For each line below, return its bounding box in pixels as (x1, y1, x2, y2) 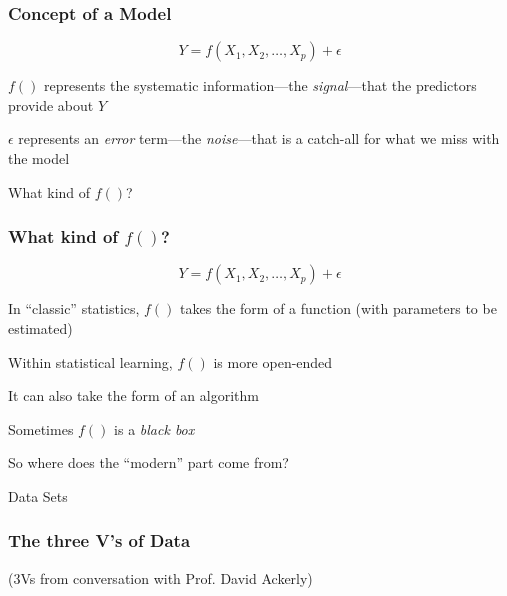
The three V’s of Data (8, 528, 191, 553)
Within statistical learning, (8, 351, 173, 372)
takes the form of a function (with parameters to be (180, 298, 497, 319)
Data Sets (8, 485, 68, 506)
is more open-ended (213, 351, 333, 372)
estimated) (8, 318, 73, 338)
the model (8, 148, 70, 168)
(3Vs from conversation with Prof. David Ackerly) (8, 567, 313, 588)
